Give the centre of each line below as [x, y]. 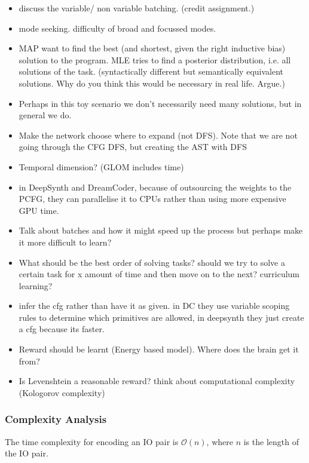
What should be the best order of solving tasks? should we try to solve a [152, 262]
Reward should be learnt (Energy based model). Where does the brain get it [159, 349]
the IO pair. [27, 453]
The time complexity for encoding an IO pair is [92, 441]
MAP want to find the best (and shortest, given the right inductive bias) [152, 48]
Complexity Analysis [56, 419]
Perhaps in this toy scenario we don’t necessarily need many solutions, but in [160, 103]
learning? [36, 285]
